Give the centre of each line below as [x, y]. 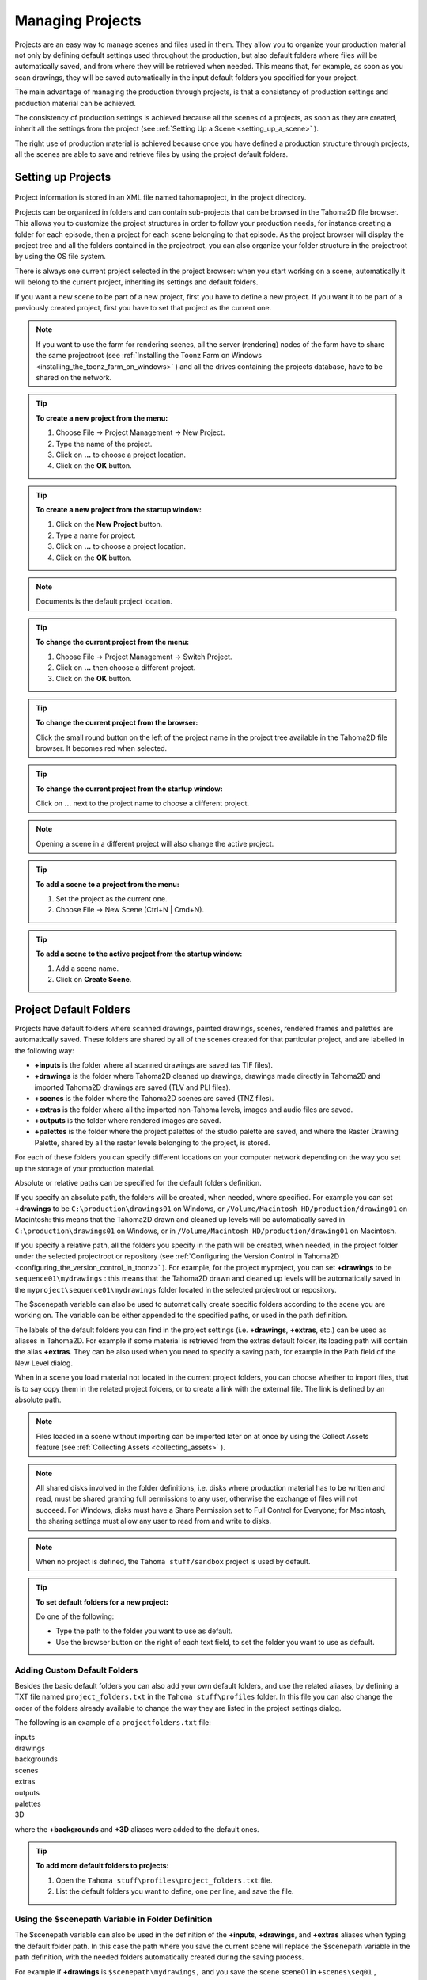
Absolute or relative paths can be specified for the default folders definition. [138, 1182]
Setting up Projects [63, 177]
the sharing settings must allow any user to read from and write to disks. [154, 1521]
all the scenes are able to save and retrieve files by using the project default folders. [151, 154]
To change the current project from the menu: [113, 642]
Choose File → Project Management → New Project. [140, 432]
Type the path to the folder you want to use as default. [144, 1631]
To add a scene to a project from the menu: [108, 884]
